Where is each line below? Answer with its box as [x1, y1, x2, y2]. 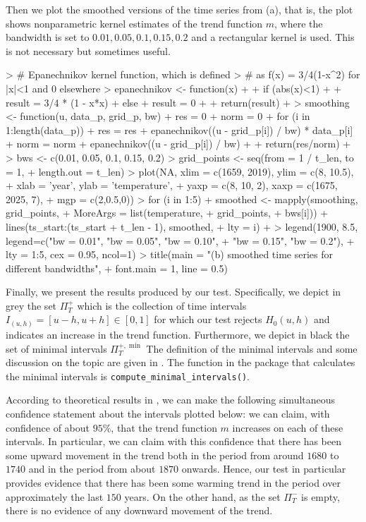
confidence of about [6, 420, 90, 435]
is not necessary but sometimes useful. [6, 43, 171, 58]
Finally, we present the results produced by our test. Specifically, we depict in [6, 284, 341, 299]
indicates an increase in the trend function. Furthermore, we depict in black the [6, 327, 350, 341]
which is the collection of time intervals [77, 298, 247, 312]
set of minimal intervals [6, 341, 107, 356]
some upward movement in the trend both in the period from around [6, 447, 304, 462]
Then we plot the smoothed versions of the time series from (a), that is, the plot [6, 2, 353, 16]
